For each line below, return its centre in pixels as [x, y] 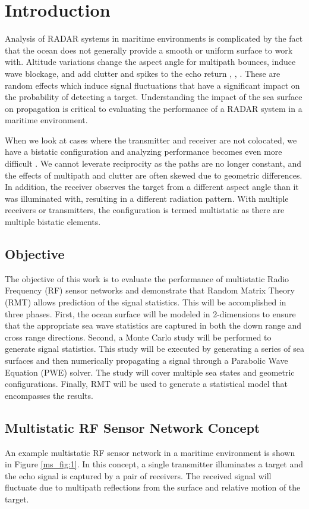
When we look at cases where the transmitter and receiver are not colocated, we [151, 140]
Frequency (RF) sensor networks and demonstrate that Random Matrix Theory [150, 290]
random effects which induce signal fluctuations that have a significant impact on [152, 85]
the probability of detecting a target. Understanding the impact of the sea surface [154, 97]
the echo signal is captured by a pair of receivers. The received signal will [138, 475]
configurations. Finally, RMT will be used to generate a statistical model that [146, 384]
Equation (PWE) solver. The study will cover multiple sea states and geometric [150, 372]
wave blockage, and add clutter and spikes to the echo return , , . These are [143, 73]
